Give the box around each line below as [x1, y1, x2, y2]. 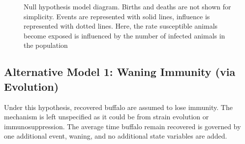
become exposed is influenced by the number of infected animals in [24, 30, 225, 40]
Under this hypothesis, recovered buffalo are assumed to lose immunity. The [4, 102, 233, 112]
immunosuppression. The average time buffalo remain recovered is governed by [4, 121, 241, 131]
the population [24, 40, 68, 50]
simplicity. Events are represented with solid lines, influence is [24, 11, 210, 21]
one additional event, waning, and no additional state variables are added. [4, 131, 227, 141]
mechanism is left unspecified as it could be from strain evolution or [4, 111, 209, 122]
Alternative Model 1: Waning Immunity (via [4, 64, 236, 79]
